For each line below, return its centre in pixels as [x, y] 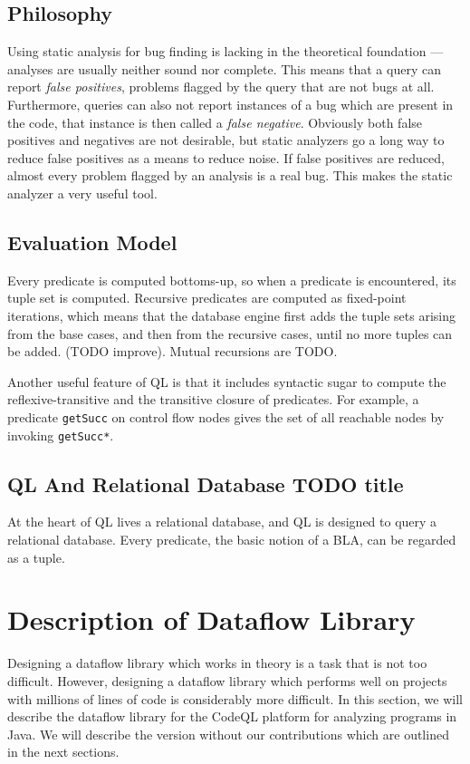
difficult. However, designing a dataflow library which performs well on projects [227, 680]
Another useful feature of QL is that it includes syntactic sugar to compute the [227, 381]
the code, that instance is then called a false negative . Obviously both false [215, 122]
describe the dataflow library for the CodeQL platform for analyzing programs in [232, 716]
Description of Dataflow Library [211, 619]
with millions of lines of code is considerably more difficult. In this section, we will [235, 698]
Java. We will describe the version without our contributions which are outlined [228, 734]
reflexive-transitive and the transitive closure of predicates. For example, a [213, 399]
